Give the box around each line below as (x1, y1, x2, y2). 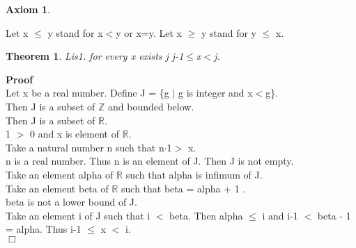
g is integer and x (178, 85, 253, 100)
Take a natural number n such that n (6, 140, 164, 154)
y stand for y (201, 25, 256, 40)
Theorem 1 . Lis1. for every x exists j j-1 (6, 49, 184, 63)
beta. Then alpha (169, 208, 243, 222)
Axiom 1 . (6, 2, 50, 16)
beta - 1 (317, 208, 351, 222)
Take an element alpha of (6, 167, 114, 181)
